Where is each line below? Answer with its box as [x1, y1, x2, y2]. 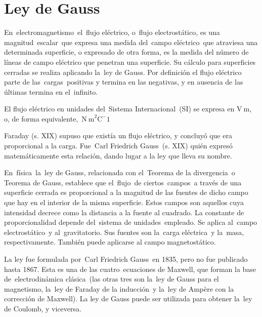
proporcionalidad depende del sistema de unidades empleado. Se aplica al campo [4, 217, 257, 227]
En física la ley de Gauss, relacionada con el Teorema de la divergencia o [4, 167, 235, 178]
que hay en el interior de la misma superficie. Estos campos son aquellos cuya [4, 197, 244, 208]
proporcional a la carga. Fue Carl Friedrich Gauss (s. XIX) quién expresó [4, 140, 233, 151]
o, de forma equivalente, [4, 113, 78, 124]
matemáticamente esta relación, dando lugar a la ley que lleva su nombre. [4, 150, 232, 161]
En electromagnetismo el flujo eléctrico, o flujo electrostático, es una [4, 27, 220, 37]
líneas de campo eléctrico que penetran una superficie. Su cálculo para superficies [4, 56, 256, 67]
